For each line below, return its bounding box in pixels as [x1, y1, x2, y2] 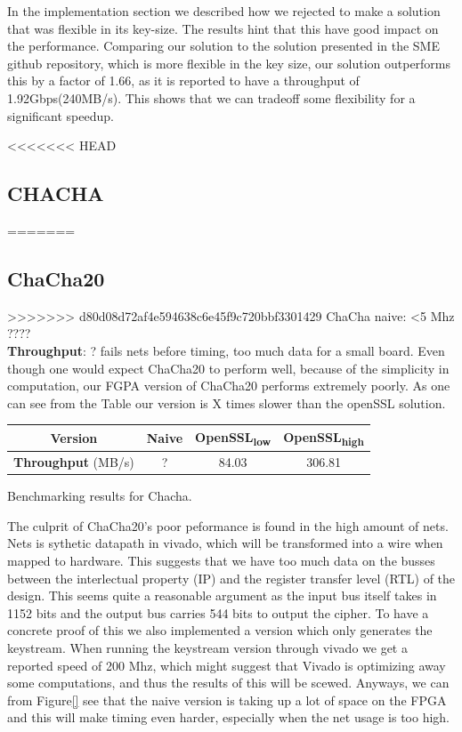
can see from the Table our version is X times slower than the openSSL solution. [7, 393, 446, 412]
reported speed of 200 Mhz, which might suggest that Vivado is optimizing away [7, 656, 446, 674]
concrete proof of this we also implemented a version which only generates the [7, 621, 433, 639]
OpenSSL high [283, 427, 364, 448]
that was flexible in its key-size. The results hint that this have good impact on [7, 19, 439, 37]
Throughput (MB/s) [13, 453, 134, 471]
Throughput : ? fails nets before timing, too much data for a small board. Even [7, 341, 445, 359]
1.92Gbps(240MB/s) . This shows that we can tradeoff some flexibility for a [7, 88, 416, 107]
